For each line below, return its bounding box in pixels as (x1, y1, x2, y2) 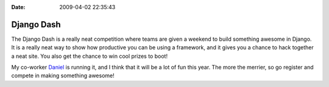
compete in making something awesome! (11, 72, 115, 79)
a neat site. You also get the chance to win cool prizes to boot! (11, 52, 168, 60)
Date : (11, 4, 26, 10)
